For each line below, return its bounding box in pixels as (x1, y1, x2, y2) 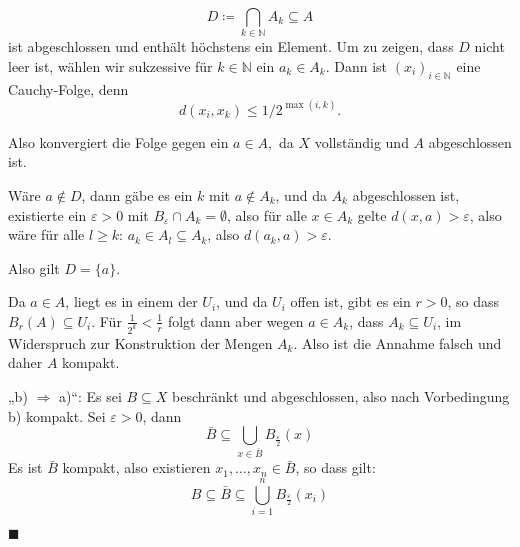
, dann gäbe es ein (81, 184, 193, 205)
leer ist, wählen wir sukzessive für (8, 55, 213, 76)
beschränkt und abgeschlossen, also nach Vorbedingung (172, 385, 510, 406)
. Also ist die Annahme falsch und (293, 332, 502, 353)
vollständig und (314, 131, 409, 152)
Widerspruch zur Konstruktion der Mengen (8, 332, 273, 353)
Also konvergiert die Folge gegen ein (8, 131, 229, 152)
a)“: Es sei (58, 385, 122, 406)
